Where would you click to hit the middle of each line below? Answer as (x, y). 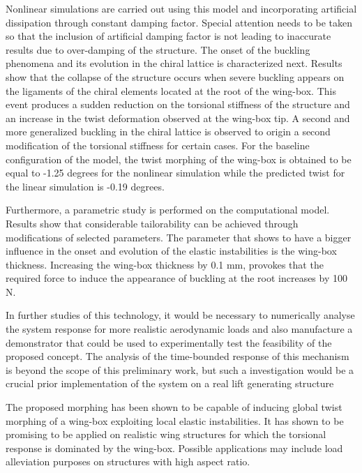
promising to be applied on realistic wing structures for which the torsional (166, 434)
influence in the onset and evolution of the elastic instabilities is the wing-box (171, 251)
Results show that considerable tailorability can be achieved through (152, 223)
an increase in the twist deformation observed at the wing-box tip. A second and (178, 118)
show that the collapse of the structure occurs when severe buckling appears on (175, 76)
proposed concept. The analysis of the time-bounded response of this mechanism (178, 356)
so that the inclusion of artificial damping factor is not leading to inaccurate (168, 36)
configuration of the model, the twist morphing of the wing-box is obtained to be (179, 159)
